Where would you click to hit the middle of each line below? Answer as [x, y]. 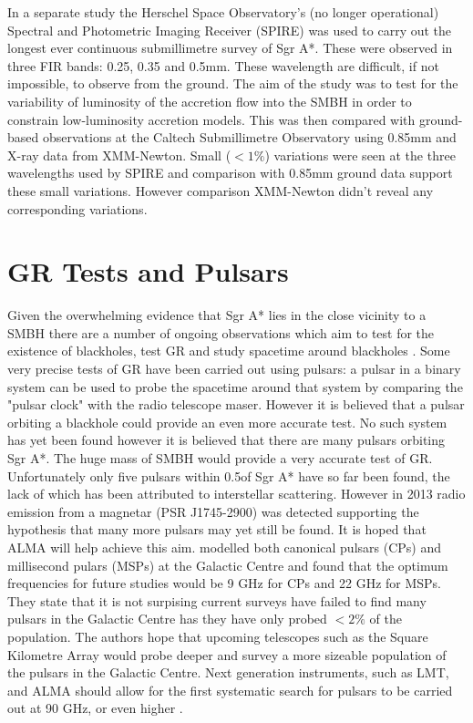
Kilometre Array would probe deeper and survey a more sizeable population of [227, 654]
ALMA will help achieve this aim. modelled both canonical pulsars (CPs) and [224, 547]
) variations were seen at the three [360, 155]
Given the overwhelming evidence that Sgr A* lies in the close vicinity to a [217, 315]
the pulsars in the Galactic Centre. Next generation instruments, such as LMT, [228, 672]
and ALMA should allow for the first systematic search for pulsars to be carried [230, 690]
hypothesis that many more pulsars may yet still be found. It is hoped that [217, 529]
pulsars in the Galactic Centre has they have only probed [167, 619]
